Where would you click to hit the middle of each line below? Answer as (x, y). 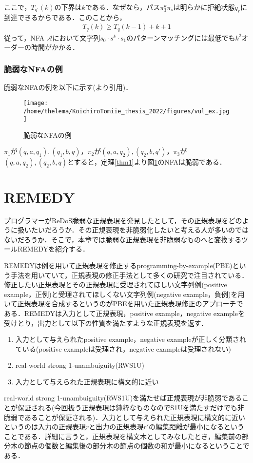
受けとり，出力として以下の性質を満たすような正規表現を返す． (106, 323)
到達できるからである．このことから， (65, 17)
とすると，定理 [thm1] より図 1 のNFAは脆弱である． (146, 162)
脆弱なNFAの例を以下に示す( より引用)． (68, 87)
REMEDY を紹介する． (53, 249)
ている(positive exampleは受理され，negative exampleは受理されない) (123, 348)
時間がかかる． (55, 47)
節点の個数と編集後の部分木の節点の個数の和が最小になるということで (137, 446)
